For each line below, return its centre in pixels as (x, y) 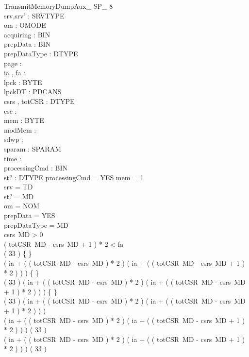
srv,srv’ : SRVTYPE (34, 15)
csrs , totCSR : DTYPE (39, 101)
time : (13, 158)
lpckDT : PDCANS (33, 92)
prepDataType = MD (36, 225)
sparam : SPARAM (33, 148)
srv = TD (18, 187)
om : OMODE (25, 25)
